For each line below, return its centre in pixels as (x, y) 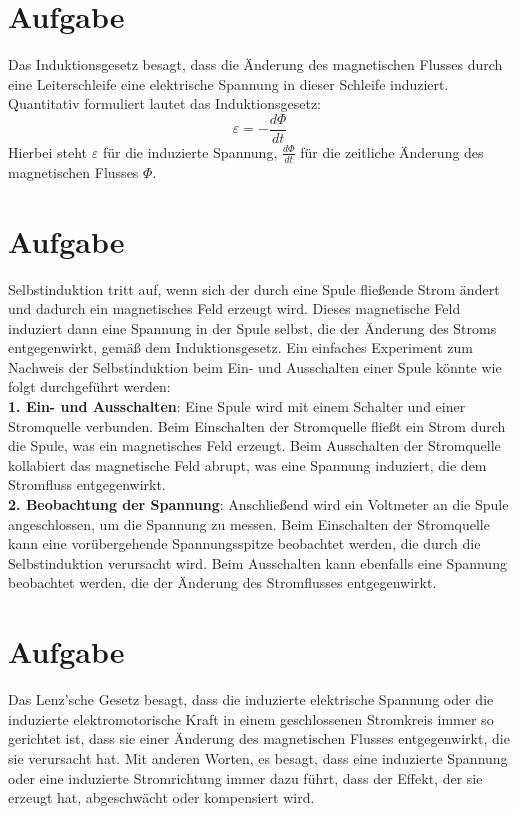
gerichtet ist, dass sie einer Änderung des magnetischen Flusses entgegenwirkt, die (259, 738)
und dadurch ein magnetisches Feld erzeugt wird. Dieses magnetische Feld (234, 308)
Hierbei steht (48, 151)
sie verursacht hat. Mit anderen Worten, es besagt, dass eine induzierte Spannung (258, 757)
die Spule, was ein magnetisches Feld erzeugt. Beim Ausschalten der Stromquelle (254, 445)
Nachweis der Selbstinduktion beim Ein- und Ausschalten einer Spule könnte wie (255, 366)
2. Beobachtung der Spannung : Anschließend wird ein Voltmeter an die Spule (258, 504)
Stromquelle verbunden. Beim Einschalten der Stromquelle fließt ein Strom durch (257, 425)
